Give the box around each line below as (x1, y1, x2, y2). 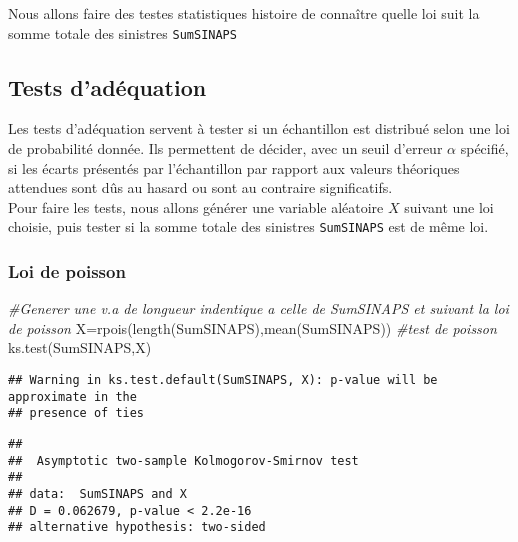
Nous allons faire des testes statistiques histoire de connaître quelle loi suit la (8, 3, 480, 23)
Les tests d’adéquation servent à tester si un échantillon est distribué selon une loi (8, 118, 510, 139)
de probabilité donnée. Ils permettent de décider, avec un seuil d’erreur (8, 138, 443, 159)
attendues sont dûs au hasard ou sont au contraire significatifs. (8, 177, 393, 198)
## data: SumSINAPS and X (8, 487, 187, 502)
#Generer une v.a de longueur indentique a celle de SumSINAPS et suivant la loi (8, 298, 509, 319)
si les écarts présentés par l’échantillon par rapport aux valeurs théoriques (8, 157, 460, 178)
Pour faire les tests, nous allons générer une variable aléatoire (8, 196, 384, 217)
